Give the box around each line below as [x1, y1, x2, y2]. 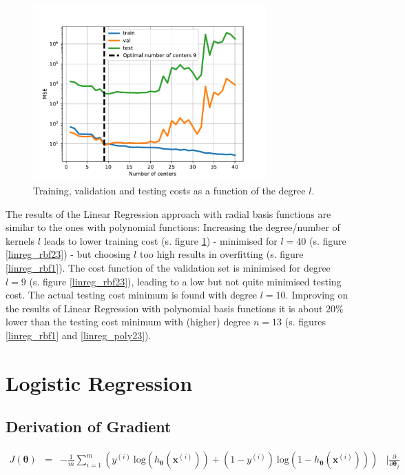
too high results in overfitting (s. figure [139, 247, 304, 261]
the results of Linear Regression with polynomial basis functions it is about [6, 301, 323, 315]
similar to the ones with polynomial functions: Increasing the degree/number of [6, 220, 340, 234]
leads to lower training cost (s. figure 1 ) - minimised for [43, 233, 278, 247]
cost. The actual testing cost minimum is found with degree [6, 287, 258, 302]
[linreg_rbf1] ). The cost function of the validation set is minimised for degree [6, 260, 331, 274]
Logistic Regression [6, 368, 193, 396]
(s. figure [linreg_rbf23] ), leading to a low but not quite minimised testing [29, 274, 342, 288]
